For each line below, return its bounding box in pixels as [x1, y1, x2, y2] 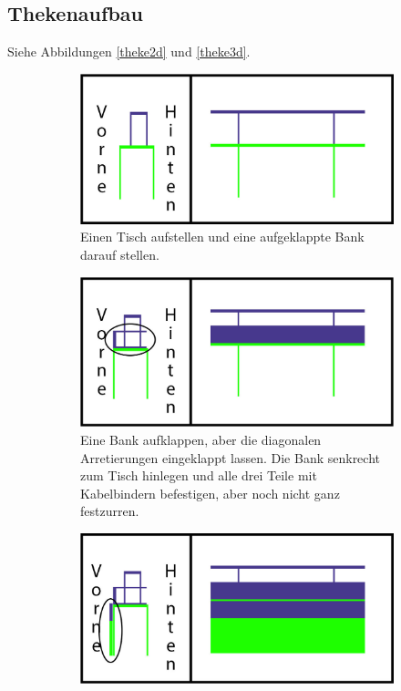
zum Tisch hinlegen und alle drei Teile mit [80, 466, 317, 485]
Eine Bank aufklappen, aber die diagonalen [80, 430, 322, 449]
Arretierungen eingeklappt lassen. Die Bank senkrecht [80, 448, 380, 467]
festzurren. [80, 501, 139, 521]
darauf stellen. [80, 244, 159, 263]
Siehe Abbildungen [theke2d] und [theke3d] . [7, 42, 251, 61]
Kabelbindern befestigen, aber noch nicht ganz [80, 483, 340, 502]
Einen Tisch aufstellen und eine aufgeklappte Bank [80, 227, 365, 246]
